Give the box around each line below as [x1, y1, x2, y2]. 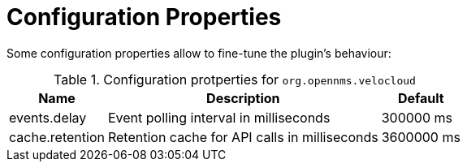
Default [397, 89, 444, 106]
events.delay [9, 109, 87, 126]
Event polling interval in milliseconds [107, 109, 331, 126]
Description [206, 89, 280, 106]
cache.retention [9, 128, 105, 145]
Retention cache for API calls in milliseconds [107, 128, 378, 145]
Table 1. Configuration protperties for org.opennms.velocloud [54, 71, 416, 88]
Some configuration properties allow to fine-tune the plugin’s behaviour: [6, 45, 391, 60]
